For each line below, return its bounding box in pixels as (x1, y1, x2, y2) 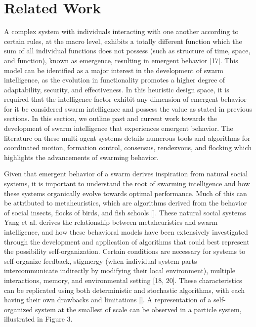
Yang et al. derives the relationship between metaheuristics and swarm (4, 217, 218, 227)
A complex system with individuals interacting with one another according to (4, 26, 239, 37)
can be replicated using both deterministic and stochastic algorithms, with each (4, 285, 245, 295)
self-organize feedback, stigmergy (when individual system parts (4, 255, 197, 266)
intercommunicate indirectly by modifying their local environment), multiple (4, 265, 236, 276)
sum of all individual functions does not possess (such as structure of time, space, (4, 45, 251, 56)
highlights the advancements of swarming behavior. (4, 152, 159, 162)
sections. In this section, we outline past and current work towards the (4, 113, 217, 123)
